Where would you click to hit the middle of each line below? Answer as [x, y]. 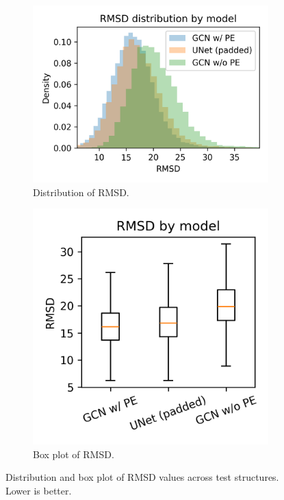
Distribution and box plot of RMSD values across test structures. [142, 477]
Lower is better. [39, 490]
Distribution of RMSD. [81, 192]
